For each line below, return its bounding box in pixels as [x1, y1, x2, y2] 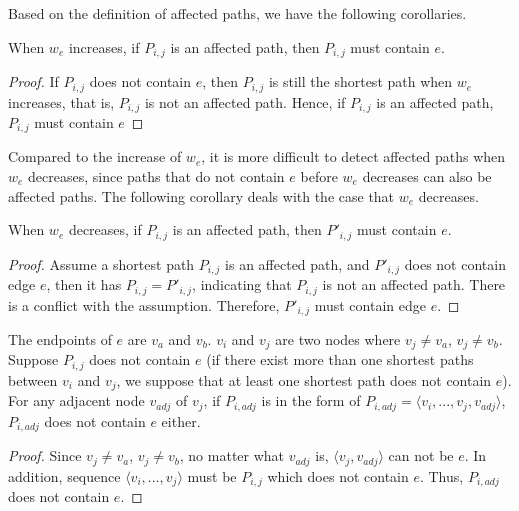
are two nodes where [275, 329, 401, 349]
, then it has [46, 274, 122, 295]
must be [187, 465, 237, 486]
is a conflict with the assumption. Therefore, [8, 294, 280, 315]
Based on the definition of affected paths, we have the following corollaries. [8, 3, 467, 23]
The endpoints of [8, 329, 112, 349]
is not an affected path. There [322, 274, 506, 295]
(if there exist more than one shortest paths [206, 349, 474, 370]
